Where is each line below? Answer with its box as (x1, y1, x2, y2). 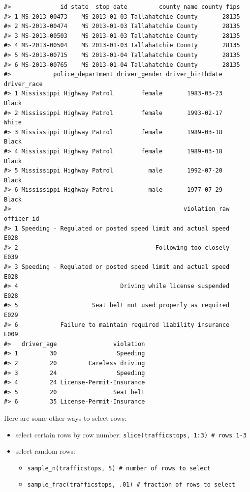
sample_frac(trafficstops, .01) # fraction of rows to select (27, 481, 235, 489)
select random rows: (15, 446, 75, 456)
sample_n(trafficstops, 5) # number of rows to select (27, 464, 211, 472)
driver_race (4, 80, 43, 87)
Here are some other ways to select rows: (4, 412, 126, 423)
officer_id (4, 215, 39, 223)
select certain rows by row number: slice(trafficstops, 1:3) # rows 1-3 (15, 429, 247, 439)
